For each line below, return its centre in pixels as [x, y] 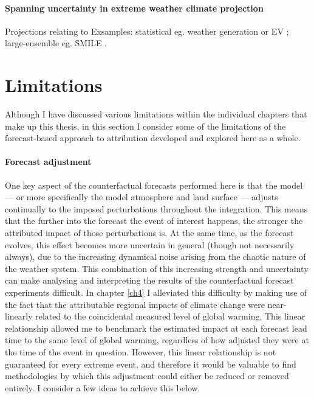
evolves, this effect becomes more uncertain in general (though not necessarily [150, 244]
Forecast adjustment [48, 162]
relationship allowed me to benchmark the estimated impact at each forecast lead [156, 328]
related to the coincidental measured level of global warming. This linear [170, 316]
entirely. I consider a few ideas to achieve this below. [103, 387]
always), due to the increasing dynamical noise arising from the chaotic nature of [155, 257]
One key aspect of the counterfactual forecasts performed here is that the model [154, 185]
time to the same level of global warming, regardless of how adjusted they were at [157, 340]
